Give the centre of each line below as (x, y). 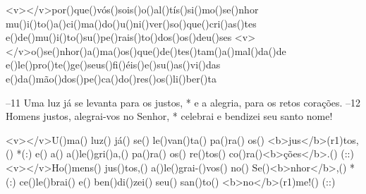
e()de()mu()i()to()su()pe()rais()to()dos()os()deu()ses (119, 37)
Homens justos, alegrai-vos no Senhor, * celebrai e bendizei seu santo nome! (169, 116)
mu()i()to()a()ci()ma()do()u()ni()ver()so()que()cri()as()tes (131, 23)
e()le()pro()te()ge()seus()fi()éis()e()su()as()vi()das (113, 65)
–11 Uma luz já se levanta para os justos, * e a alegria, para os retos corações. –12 (183, 102)
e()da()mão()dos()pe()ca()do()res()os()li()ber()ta (111, 78)
